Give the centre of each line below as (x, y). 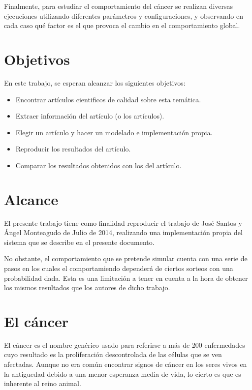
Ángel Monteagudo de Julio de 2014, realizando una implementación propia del (123, 232)
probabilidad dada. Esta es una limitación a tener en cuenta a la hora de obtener (126, 278)
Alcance (31, 199)
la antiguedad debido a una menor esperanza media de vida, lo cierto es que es (123, 374)
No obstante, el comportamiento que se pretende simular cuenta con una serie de (126, 258)
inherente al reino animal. (43, 383)
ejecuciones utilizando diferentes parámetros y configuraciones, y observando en (124, 15)
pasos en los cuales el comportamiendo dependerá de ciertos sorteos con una (119, 268)
